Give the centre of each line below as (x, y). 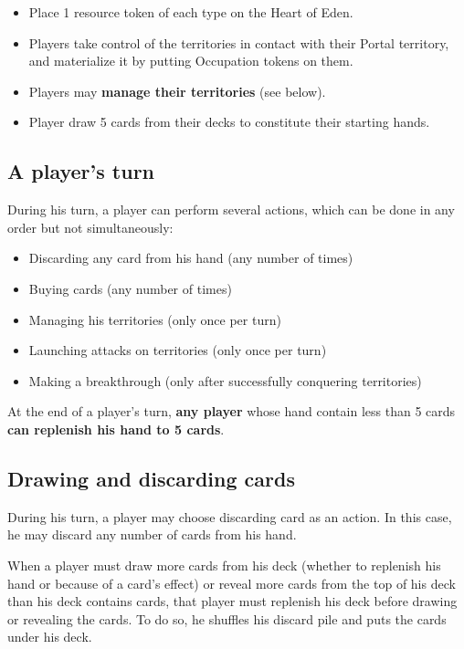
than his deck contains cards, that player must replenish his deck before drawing (232, 601)
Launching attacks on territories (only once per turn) (178, 350)
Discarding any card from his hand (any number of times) (191, 258)
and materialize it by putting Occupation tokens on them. (191, 61)
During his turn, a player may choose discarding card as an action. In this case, (230, 516)
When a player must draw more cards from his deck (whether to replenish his (224, 565)
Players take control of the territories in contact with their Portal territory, (239, 42)
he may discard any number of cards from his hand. (152, 534)
